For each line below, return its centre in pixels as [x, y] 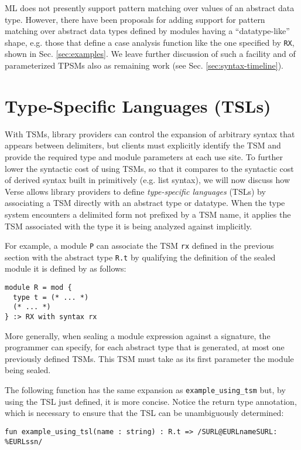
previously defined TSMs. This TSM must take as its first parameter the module [149, 358]
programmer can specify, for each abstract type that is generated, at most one [145, 347]
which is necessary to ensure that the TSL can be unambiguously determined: [144, 413]
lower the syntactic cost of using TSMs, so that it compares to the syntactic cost [149, 168]
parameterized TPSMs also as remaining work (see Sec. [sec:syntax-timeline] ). [144, 65]
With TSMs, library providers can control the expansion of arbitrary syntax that [150, 133]
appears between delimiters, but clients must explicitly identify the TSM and [143, 145]
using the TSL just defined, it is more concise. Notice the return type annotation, [151, 401]
